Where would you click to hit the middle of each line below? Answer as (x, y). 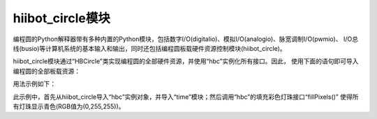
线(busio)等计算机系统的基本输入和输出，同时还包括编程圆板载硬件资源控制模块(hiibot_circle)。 (149, 48)
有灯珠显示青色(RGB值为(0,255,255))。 (69, 106)
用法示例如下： (34, 84)
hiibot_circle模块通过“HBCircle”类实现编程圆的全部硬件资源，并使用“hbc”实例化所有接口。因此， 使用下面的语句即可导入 (186, 61)
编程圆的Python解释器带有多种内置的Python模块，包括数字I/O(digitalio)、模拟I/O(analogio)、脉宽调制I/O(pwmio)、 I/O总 (186, 39)
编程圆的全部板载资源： (46, 71)
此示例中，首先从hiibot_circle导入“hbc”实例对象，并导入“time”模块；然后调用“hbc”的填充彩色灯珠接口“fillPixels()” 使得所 (186, 97)
